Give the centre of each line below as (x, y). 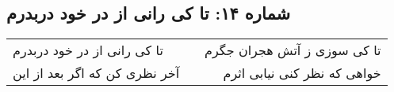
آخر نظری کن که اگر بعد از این (96, 73)
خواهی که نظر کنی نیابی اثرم (302, 73)
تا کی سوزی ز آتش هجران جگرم (293, 50)
